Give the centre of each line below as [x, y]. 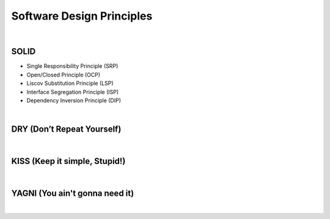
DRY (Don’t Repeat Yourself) [66, 129]
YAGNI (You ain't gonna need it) [73, 194]
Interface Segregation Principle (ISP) [73, 92]
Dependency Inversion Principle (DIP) [74, 100]
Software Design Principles [82, 16]
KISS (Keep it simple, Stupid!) [68, 161]
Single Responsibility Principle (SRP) [72, 66]
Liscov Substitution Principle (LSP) [70, 83]
